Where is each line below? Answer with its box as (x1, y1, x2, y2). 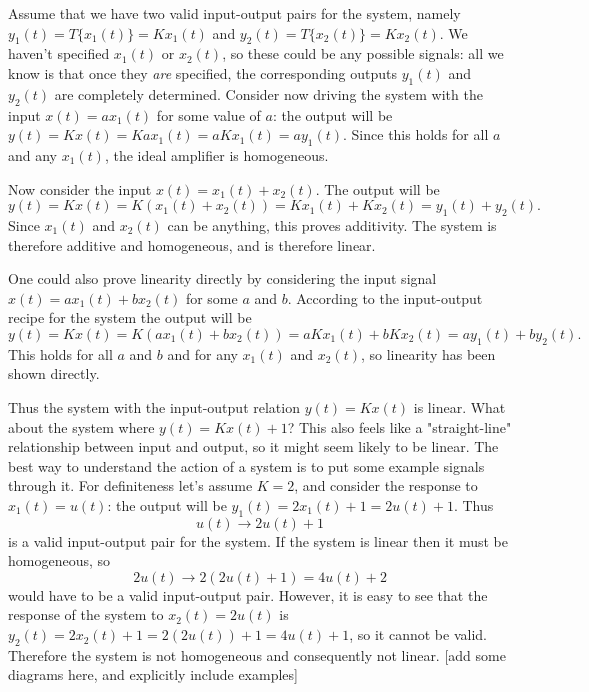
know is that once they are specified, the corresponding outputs (8, 62, 398, 83)
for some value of (156, 104, 261, 125)
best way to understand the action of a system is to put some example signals (8, 455, 485, 476)
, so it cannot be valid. (349, 624, 487, 645)
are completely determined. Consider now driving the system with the (54, 83, 483, 104)
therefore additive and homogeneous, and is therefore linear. (8, 234, 376, 255)
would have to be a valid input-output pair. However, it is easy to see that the (8, 584, 488, 605)
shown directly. (8, 363, 100, 384)
